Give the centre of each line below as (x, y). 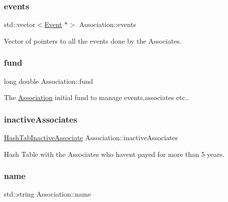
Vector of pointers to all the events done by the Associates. (93, 40)
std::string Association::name (47, 194)
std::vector (20, 24)
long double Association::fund (49, 81)
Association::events (108, 24)
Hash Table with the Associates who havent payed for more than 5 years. (114, 154)
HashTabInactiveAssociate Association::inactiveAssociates (91, 138)
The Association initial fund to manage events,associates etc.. (97, 97)
